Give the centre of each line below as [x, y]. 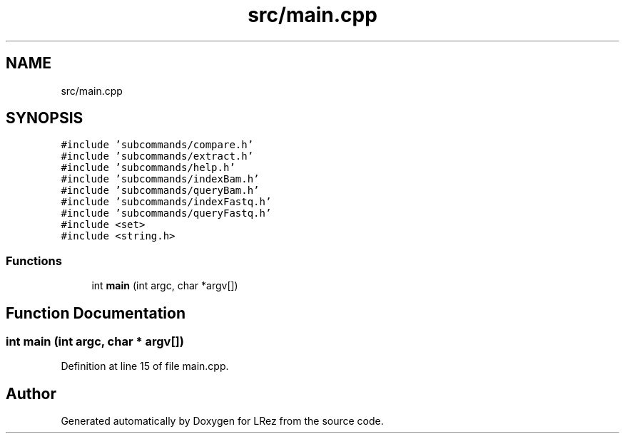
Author [31, 393]
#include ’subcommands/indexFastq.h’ [166, 202]
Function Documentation [96, 313]
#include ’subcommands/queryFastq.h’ [166, 213]
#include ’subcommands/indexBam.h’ [160, 179]
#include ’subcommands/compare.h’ [157, 145]
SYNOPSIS [45, 118]
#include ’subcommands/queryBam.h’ [160, 191]
